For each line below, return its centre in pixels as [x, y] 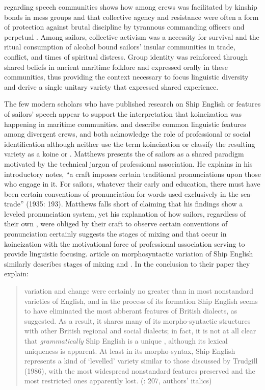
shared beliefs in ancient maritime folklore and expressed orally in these [116, 67]
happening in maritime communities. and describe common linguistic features [125, 124]
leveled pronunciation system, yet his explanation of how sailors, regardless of [125, 213]
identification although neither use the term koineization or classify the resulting [130, 144]
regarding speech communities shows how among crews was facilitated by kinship [131, 7]
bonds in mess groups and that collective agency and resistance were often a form [131, 17]
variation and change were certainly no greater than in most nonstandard [139, 291]
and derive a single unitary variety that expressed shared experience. [111, 86]
